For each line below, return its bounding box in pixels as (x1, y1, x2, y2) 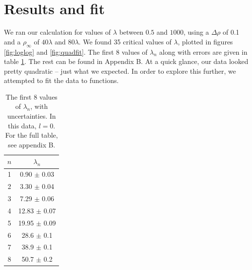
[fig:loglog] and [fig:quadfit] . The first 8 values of (4, 46, 148, 57)
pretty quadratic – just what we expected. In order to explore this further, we (4, 65, 236, 76)
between (119, 27, 144, 37)
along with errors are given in (159, 46, 248, 57)
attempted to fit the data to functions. (4, 75, 119, 85)
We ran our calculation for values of (4, 27, 111, 37)
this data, (8, 120, 37, 130)
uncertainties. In (7, 111, 56, 121)
